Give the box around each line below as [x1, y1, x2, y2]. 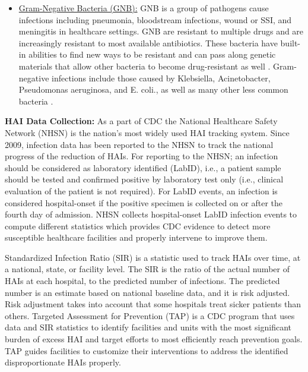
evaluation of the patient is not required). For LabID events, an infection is [5, 184, 278, 197]
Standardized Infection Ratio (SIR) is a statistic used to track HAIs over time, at [5, 251, 301, 263]
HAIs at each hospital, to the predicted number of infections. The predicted [5, 275, 280, 287]
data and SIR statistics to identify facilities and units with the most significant [5, 321, 291, 333]
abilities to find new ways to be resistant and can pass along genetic [28, 48, 276, 61]
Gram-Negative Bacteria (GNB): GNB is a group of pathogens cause [18, 2, 269, 14]
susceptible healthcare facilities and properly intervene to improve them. [5, 231, 268, 244]
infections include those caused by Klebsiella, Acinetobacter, [52, 71, 271, 84]
